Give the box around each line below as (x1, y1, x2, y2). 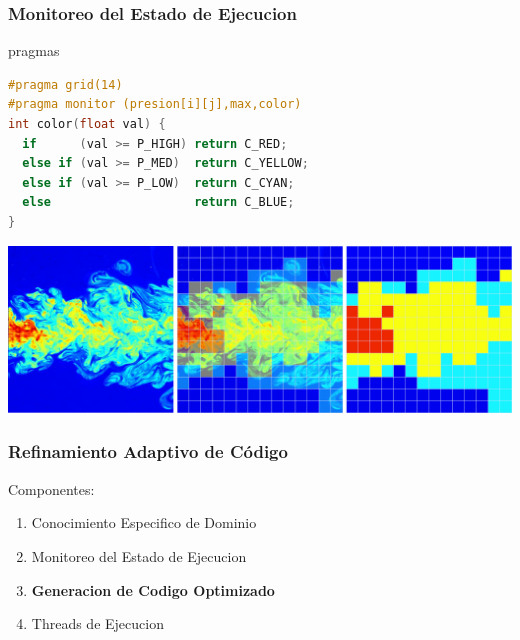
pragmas (8, 40, 60, 61)
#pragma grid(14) (8, 77, 123, 92)
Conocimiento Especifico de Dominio (31, 512, 257, 533)
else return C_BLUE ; (22, 195, 295, 210)
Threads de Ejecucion (31, 613, 164, 634)
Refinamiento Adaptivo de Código (8, 439, 288, 464)
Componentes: (8, 478, 95, 499)
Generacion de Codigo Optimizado (31, 579, 275, 600)
